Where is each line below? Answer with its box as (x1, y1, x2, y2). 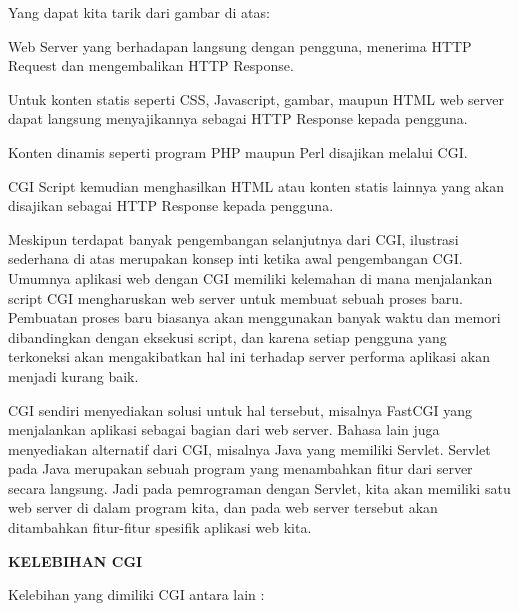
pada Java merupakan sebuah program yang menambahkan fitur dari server (8, 458, 473, 479)
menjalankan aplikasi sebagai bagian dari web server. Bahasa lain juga (8, 419, 440, 440)
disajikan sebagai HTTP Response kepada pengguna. (8, 195, 334, 216)
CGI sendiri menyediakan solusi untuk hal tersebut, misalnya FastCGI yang (8, 399, 473, 420)
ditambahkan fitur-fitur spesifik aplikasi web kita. (8, 517, 312, 538)
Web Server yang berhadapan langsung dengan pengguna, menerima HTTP (8, 35, 472, 56)
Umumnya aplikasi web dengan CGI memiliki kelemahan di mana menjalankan (8, 267, 493, 288)
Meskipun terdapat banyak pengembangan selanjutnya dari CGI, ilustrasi (8, 228, 459, 249)
